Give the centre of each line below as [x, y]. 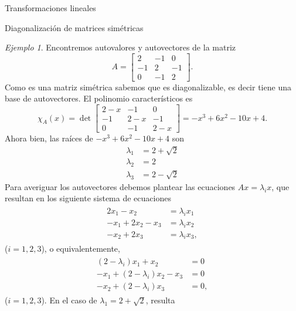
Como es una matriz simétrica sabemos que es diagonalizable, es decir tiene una [148, 87]
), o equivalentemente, [81, 248]
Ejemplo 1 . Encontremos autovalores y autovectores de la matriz [120, 47]
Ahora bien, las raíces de [49, 138]
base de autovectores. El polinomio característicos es [99, 98]
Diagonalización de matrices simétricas [74, 27]
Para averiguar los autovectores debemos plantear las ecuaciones [120, 186]
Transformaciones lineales [50, 8]
